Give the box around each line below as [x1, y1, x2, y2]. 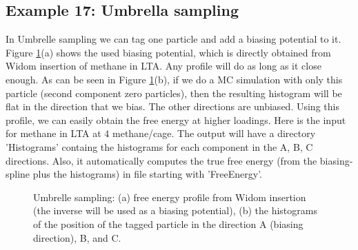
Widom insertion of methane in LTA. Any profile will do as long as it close [6, 59, 321, 73]
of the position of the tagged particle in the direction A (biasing [33, 216, 304, 231]
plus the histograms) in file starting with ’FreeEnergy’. [32, 167, 262, 181]
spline [6, 167, 30, 181]
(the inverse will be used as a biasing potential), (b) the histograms [33, 203, 317, 218]
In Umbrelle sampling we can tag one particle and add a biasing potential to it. [6, 32, 341, 46]
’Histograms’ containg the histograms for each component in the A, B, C [6, 139, 313, 154]
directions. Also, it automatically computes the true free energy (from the [6, 153, 317, 167]
